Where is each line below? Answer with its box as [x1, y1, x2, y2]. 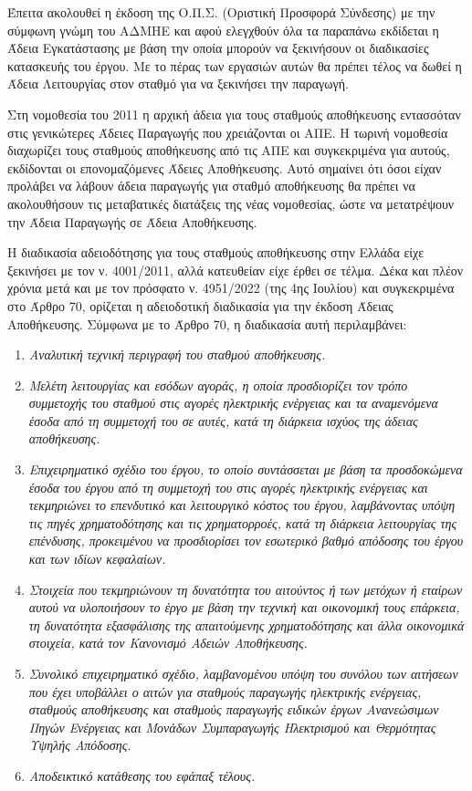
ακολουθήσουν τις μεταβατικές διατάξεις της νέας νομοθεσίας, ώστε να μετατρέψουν [7, 193, 455, 213]
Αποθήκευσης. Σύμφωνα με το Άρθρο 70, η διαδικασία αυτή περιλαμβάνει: [7, 314, 407, 333]
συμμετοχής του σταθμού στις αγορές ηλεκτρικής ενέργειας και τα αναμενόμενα [28, 393, 438, 412]
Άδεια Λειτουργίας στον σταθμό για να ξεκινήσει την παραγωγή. [7, 74, 349, 93]
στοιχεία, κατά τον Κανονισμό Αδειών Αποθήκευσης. [28, 633, 308, 652]
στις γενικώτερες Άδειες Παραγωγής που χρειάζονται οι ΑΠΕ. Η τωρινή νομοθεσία [7, 122, 448, 141]
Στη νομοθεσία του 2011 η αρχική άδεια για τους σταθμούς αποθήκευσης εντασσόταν [7, 104, 461, 123]
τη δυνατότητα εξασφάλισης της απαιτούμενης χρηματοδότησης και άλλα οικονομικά [28, 615, 465, 634]
